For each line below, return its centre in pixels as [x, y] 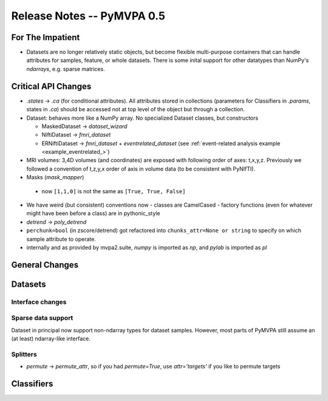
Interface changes [39, 302]
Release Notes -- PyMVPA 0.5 [88, 16]
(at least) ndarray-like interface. [51, 339]
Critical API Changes [51, 86]
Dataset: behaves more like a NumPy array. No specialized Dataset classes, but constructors [142, 118]
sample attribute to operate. [61, 239]
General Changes [45, 265]
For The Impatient [46, 37]
